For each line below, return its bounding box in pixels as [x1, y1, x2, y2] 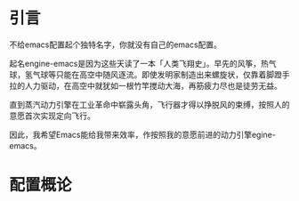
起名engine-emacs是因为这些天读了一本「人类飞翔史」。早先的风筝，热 [9, 58, 269, 68]
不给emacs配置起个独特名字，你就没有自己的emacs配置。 [9, 39, 222, 50]
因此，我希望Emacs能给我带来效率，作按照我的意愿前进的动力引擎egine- [9, 129, 276, 140]
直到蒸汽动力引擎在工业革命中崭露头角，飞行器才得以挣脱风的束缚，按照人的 [9, 99, 290, 109]
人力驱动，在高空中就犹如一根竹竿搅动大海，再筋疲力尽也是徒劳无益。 [24, 80, 282, 91]
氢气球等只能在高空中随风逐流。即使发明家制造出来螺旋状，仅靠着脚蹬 [24, 68, 282, 80]
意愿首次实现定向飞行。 [9, 110, 95, 121]
